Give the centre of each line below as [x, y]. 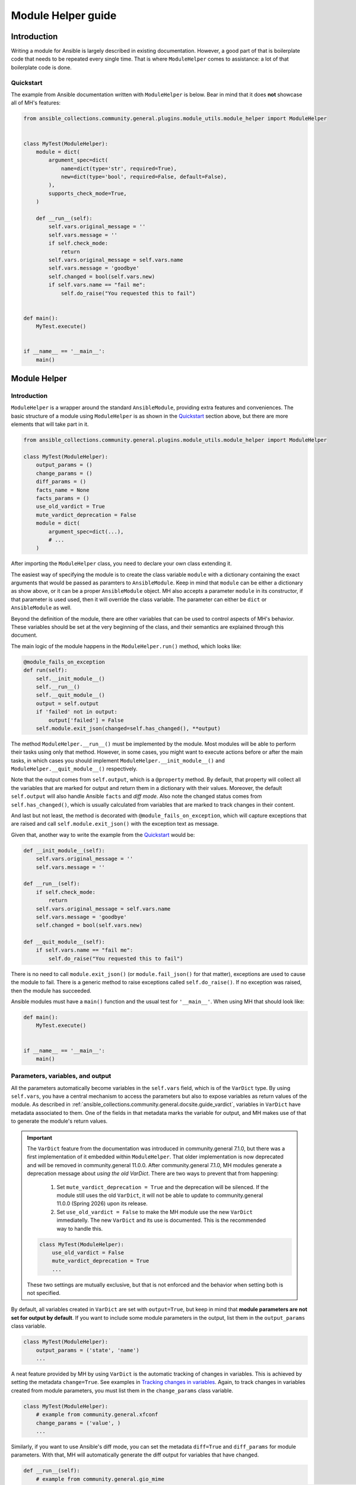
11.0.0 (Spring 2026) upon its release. [102, 1203]
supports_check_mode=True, [88, 193]
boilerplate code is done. [41, 67]
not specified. [44, 1293]
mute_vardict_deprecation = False [86, 515]
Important [40, 1138]
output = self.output [67, 703]
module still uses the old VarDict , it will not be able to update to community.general [160, 1195]
